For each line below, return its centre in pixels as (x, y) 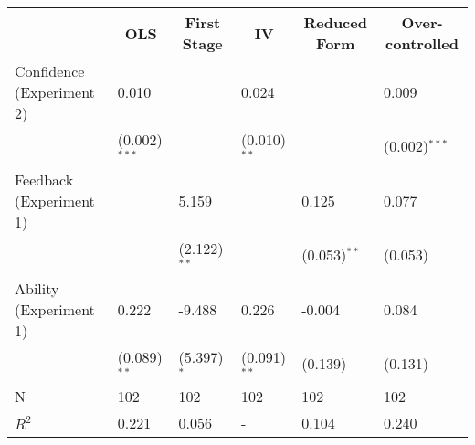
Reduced (335, 22)
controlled (422, 43)
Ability (37, 288)
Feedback (44, 179)
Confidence (50, 71)
